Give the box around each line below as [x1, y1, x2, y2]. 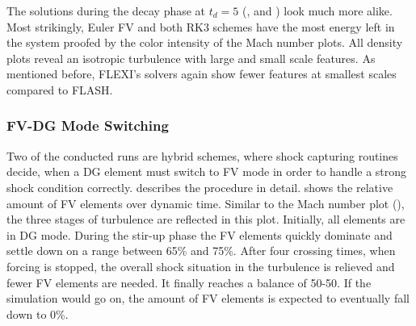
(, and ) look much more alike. [242, 2, 393, 19]
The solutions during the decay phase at [6, 2, 206, 19]
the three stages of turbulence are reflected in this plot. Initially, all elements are [6, 211, 405, 228]
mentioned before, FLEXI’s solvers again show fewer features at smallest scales [6, 65, 397, 82]
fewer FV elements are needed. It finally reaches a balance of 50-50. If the [6, 274, 372, 290]
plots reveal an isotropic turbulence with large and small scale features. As [6, 49, 376, 66]
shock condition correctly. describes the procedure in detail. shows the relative [6, 178, 393, 195]
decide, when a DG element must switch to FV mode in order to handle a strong [6, 163, 407, 180]
